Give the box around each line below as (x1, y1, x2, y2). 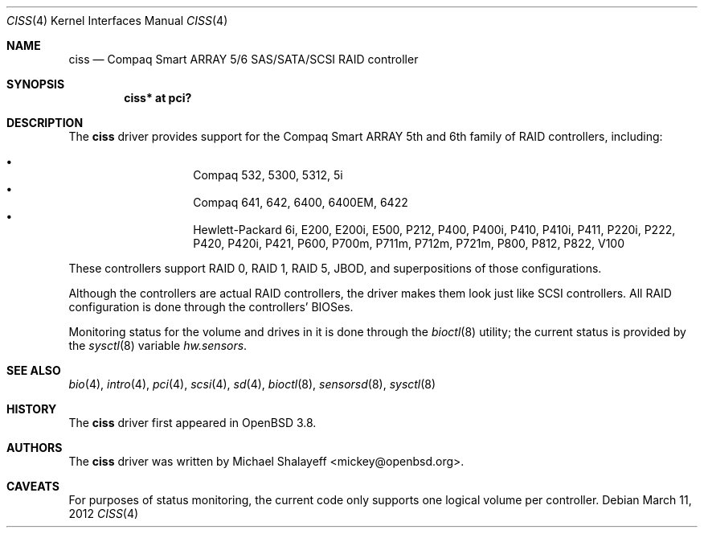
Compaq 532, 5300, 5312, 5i (193, 168, 343, 182)
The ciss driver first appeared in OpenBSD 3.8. (68, 416, 317, 429)
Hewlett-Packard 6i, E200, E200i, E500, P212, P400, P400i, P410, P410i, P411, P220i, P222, (193, 223, 676, 236)
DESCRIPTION (6, 116, 84, 129)
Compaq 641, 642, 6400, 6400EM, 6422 (193, 195, 408, 209)
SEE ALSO (6, 364, 61, 377)
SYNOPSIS (6, 77, 65, 91)
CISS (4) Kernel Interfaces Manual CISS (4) (6, 14, 228, 27)
